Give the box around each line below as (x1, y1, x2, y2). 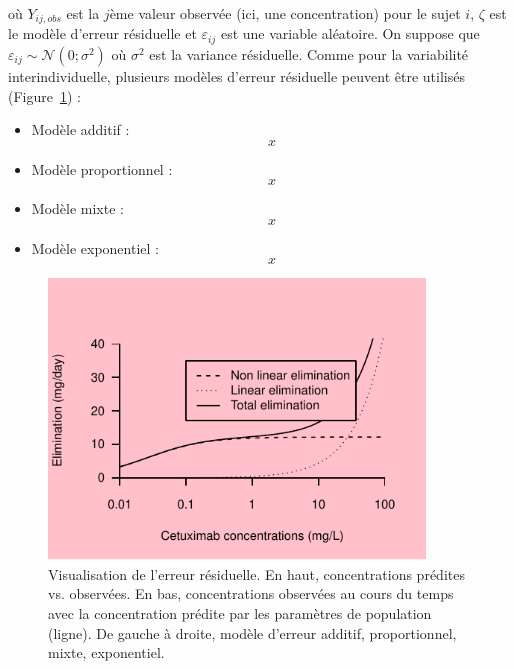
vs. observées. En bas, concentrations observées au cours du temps (48, 583, 454, 604)
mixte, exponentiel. (48, 642, 165, 663)
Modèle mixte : (31, 198, 124, 219)
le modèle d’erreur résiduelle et (8, 23, 197, 44)
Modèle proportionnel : (31, 158, 173, 179)
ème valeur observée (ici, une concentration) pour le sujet (109, 3, 461, 23)
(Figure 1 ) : (8, 85, 81, 106)
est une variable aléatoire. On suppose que (220, 23, 480, 44)
